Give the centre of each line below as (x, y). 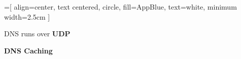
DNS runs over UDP (37, 34)
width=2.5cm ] (27, 16)
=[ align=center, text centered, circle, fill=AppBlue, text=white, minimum (120, 7)
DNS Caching (28, 50)
